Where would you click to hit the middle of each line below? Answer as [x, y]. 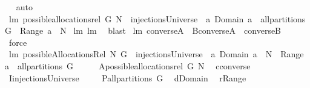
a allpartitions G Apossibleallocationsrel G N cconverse [128, 65]
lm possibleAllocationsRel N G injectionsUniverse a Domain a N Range [156, 54]
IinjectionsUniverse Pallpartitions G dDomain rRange [127, 77]
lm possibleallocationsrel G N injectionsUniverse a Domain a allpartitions [157, 18]
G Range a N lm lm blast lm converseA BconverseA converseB [143, 30]
